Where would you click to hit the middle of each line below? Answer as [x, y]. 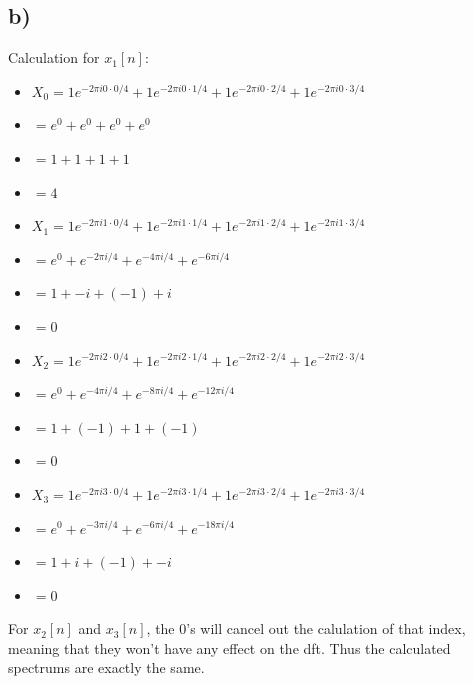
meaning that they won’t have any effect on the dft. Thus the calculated [229, 647]
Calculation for [54, 57]
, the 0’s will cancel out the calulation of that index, [306, 628]
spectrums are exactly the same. [106, 667]
